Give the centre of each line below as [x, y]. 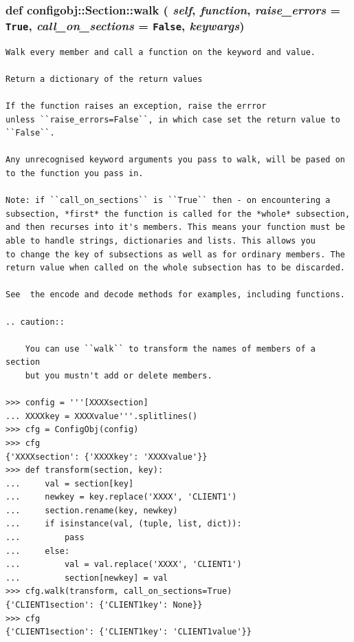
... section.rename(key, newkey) [92, 510]
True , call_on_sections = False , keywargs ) [125, 25]
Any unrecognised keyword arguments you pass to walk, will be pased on [175, 160]
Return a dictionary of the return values [104, 79]
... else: [38, 551]
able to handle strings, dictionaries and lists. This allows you [161, 241]
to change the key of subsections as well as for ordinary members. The [175, 254]
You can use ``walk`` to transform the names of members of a [170, 349]
